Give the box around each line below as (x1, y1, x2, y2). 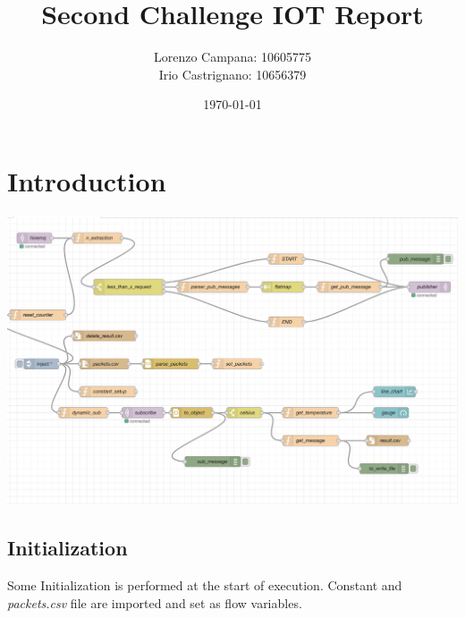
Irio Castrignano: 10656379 (158, 64, 307, 83)
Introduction (7, 162, 166, 199)
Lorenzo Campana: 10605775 (153, 47, 311, 66)
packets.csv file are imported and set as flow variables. (7, 593, 302, 612)
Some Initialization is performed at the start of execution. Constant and (7, 576, 402, 594)
